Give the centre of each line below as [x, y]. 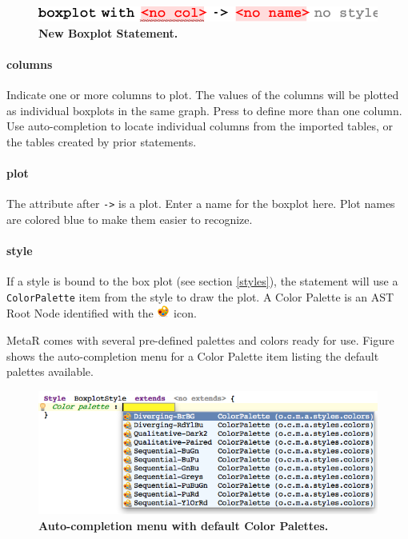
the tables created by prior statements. [102, 141]
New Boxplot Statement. [108, 32]
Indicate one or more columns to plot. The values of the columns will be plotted [203, 94]
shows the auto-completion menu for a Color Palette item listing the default [193, 355]
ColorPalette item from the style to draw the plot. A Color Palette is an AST [200, 296]
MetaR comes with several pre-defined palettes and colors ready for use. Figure [200, 339]
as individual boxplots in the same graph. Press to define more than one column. [204, 110]
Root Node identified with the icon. [102, 313]
